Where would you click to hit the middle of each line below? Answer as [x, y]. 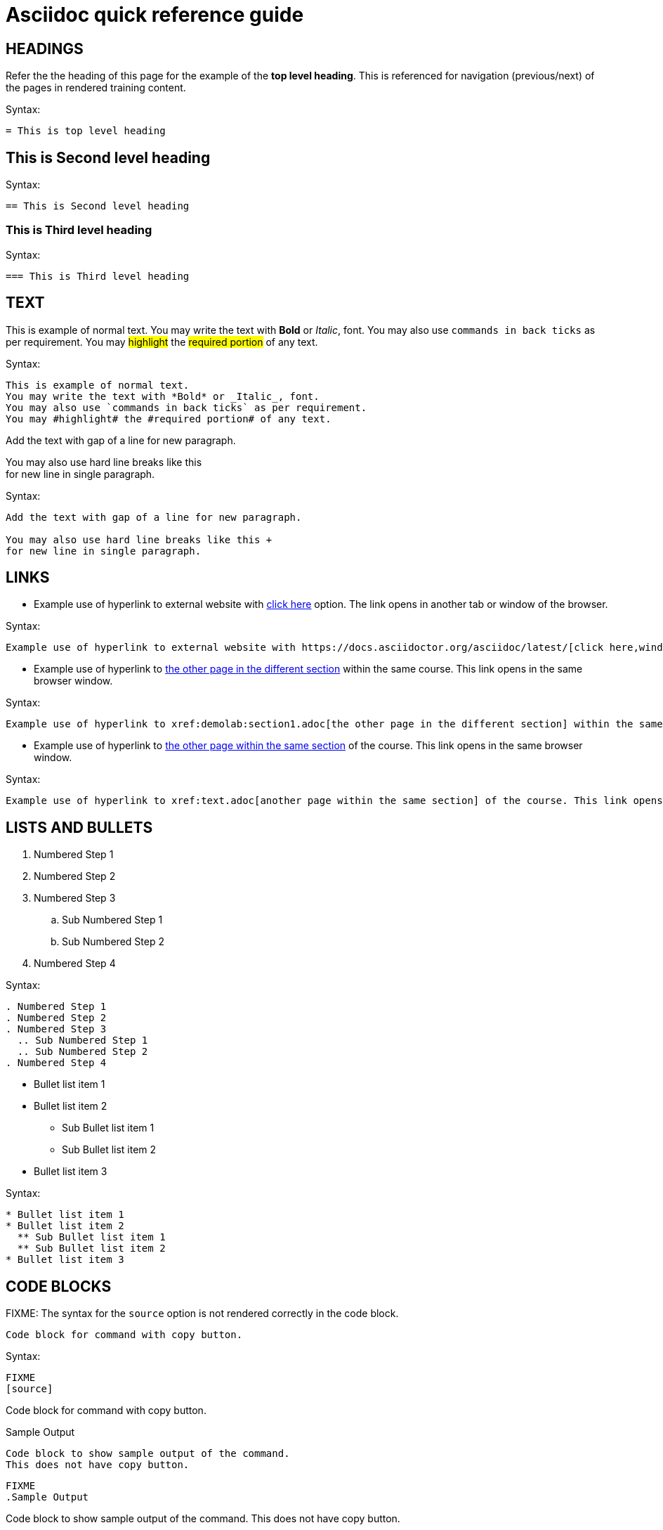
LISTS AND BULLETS [79, 827]
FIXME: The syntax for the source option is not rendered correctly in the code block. [202, 1314]
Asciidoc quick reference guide [155, 15]
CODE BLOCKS [59, 1286]
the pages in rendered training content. [96, 88]
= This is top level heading [86, 131]
